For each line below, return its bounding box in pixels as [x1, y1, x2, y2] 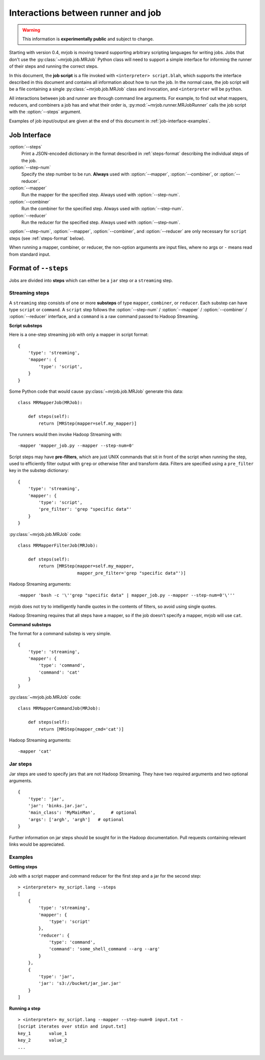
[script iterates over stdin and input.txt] [18, 1024, 127, 1030]
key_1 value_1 [18, 1031, 67, 1036]
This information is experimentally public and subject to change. [22, 36, 154, 42]
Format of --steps [9, 264, 69, 272]
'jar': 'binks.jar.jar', [27, 803, 88, 809]
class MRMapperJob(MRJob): [18, 400, 83, 406]
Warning [22, 27, 40, 33]
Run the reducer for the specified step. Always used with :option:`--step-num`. [21, 219, 181, 226]
